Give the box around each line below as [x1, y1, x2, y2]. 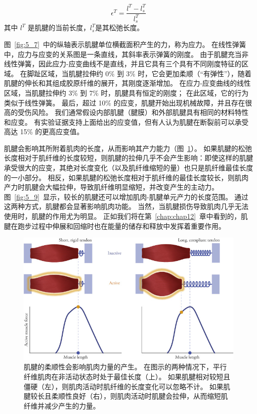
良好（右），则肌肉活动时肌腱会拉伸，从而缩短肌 [72, 391, 228, 401]
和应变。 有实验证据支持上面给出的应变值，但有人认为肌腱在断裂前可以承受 [4, 116, 249, 127]
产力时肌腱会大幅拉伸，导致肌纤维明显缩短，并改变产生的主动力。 [4, 182, 218, 192]
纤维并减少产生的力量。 [24, 400, 100, 411]
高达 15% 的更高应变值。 [4, 126, 84, 137]
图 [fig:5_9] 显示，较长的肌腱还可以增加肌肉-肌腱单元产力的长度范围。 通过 [4, 191, 249, 202]
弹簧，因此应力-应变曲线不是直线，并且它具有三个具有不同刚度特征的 [17, 58, 242, 69]
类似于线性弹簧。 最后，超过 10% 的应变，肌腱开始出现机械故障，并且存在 [4, 97, 245, 107]
